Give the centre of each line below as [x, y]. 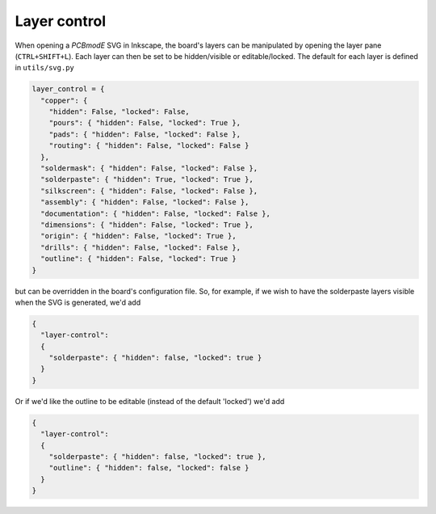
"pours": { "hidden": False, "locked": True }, [145, 123]
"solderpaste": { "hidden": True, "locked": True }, [147, 179]
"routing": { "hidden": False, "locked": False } [149, 146]
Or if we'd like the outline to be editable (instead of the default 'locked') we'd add [150, 401]
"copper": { [64, 100]
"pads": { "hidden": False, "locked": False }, [145, 134]
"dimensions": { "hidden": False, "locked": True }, [147, 225]
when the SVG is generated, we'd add [78, 302]
